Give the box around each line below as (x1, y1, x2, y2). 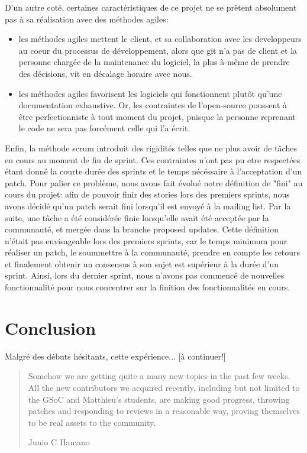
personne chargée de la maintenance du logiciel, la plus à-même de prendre (18, 56, 290, 68)
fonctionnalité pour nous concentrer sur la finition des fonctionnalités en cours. (5, 281, 290, 293)
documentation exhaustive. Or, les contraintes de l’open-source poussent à (18, 99, 287, 111)
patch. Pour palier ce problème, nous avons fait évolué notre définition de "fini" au (5, 176, 303, 189)
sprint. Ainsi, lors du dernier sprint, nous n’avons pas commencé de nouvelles (5, 269, 285, 281)
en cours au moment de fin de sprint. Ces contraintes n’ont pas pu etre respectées (5, 153, 300, 166)
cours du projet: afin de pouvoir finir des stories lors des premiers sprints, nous (5, 188, 290, 200)
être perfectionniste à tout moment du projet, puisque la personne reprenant (18, 110, 296, 122)
